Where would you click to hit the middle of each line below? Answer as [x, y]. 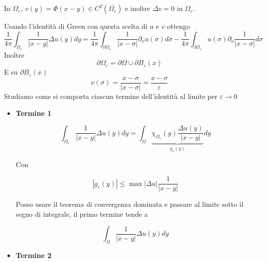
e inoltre [137, 8]
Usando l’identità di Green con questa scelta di [76, 26]
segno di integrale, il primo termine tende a [82, 214]
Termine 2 [34, 255]
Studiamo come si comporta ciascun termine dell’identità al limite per [111, 96]
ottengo [179, 26]
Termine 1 [34, 113]
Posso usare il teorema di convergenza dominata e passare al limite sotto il [130, 204]
